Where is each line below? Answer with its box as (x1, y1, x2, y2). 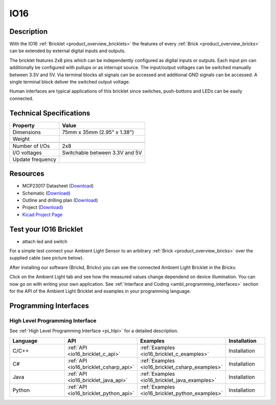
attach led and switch (22, 238, 67, 244)
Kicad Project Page (22, 211, 63, 218)
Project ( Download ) (22, 204, 63, 210)
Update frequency (12, 156, 56, 163)
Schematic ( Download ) (22, 190, 71, 196)
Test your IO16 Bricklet (9, 225, 83, 233)
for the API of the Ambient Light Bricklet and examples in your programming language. (9, 288, 191, 294)
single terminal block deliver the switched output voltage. (9, 79, 130, 85)
